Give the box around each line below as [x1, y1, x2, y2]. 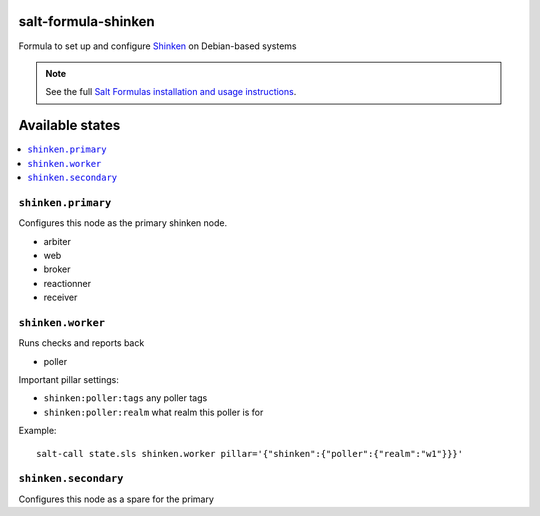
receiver [43, 291, 78, 304]
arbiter [43, 235, 72, 247]
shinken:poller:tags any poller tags [43, 392, 208, 404]
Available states [18, 117, 121, 134]
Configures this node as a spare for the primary [18, 493, 215, 505]
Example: [18, 425, 57, 437]
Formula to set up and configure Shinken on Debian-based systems [18, 40, 297, 52]
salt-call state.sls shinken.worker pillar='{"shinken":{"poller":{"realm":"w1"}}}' [36, 448, 464, 459]
